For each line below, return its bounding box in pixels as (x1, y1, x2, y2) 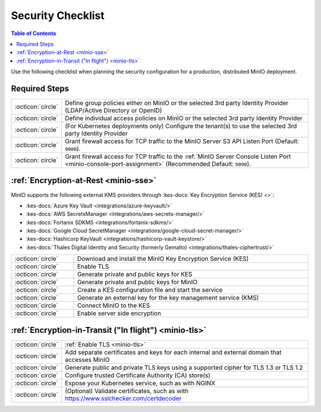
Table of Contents (11, 30, 56, 37)
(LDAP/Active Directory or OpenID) (64, 106, 162, 115)
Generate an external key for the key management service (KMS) (77, 294, 259, 302)
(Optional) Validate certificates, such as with (64, 386, 189, 395)
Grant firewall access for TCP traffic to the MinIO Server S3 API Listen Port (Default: (64, 137, 300, 146)
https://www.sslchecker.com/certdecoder (64, 394, 182, 402)
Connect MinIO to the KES (77, 301, 150, 310)
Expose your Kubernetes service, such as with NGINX (64, 379, 216, 387)
